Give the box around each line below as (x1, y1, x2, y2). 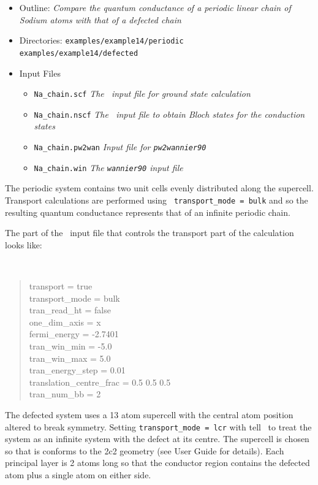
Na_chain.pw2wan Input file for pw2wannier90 (34, 140, 206, 153)
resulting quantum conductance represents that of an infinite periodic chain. (5, 205, 290, 218)
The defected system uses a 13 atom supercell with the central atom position (5, 408, 293, 421)
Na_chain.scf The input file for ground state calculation (34, 87, 251, 100)
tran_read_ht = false (29, 304, 111, 316)
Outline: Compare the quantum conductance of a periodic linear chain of (19, 1, 291, 13)
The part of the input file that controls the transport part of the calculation (5, 226, 294, 239)
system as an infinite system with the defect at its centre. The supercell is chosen (5, 432, 309, 445)
